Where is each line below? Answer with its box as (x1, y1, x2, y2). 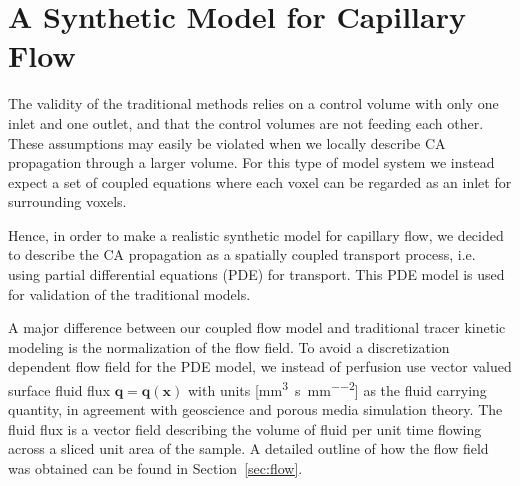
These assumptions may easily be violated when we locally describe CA (8, 132, 446, 153)
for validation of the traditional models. (8, 283, 251, 304)
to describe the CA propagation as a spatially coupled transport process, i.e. (8, 244, 476, 265)
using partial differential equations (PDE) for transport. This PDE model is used (8, 264, 505, 285)
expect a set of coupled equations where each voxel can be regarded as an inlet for (8, 171, 512, 192)
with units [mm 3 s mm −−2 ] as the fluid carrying (187, 377, 487, 400)
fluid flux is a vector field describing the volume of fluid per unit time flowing (8, 418, 482, 439)
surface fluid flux (8, 379, 111, 400)
